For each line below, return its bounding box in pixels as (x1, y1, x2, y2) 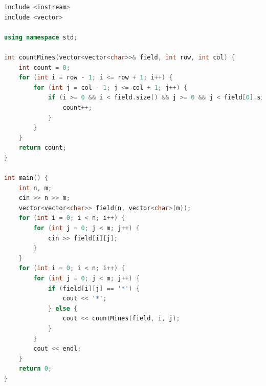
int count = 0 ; (18, 64, 70, 71)
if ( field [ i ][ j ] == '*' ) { (48, 285, 140, 292)
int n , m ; (18, 184, 52, 192)
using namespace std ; (4, 33, 78, 41)
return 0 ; (18, 365, 52, 373)
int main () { (4, 174, 48, 182)
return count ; (18, 144, 66, 152)
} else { (48, 304, 78, 312)
